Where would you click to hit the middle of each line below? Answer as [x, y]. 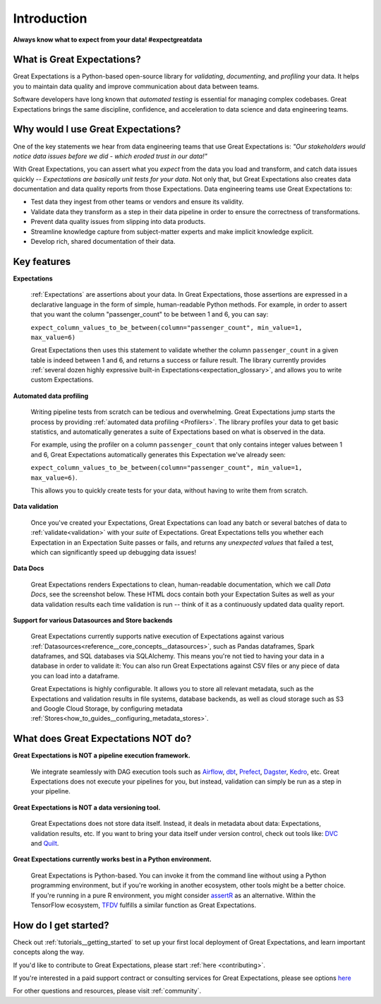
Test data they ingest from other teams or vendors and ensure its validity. [137, 202]
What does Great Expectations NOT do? [102, 739]
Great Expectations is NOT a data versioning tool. [87, 807]
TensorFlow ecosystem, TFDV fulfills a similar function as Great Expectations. [144, 905]
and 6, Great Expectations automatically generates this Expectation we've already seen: [158, 454]
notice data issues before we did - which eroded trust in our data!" [110, 156]
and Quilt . [45, 844]
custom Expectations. [62, 380]
